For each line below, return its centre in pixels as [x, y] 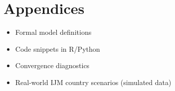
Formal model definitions [53, 32]
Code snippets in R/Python [58, 48]
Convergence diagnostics [52, 65]
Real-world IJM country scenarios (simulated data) [93, 82]
